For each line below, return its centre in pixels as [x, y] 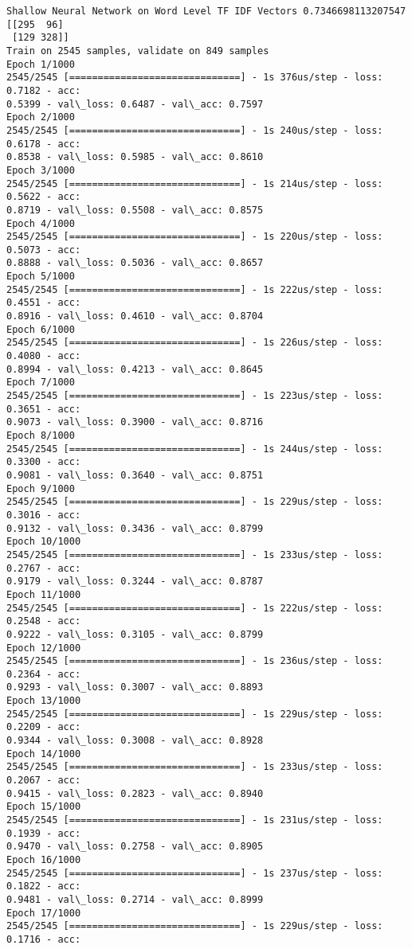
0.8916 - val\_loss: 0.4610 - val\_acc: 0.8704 [135, 316]
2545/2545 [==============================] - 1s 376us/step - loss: [195, 78]
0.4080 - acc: [44, 356]
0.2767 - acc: [44, 568]
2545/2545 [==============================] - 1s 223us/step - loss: [195, 396]
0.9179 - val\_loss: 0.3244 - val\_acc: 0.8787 [135, 582]
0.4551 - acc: [44, 303]
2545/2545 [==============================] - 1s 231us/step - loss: [195, 820]
